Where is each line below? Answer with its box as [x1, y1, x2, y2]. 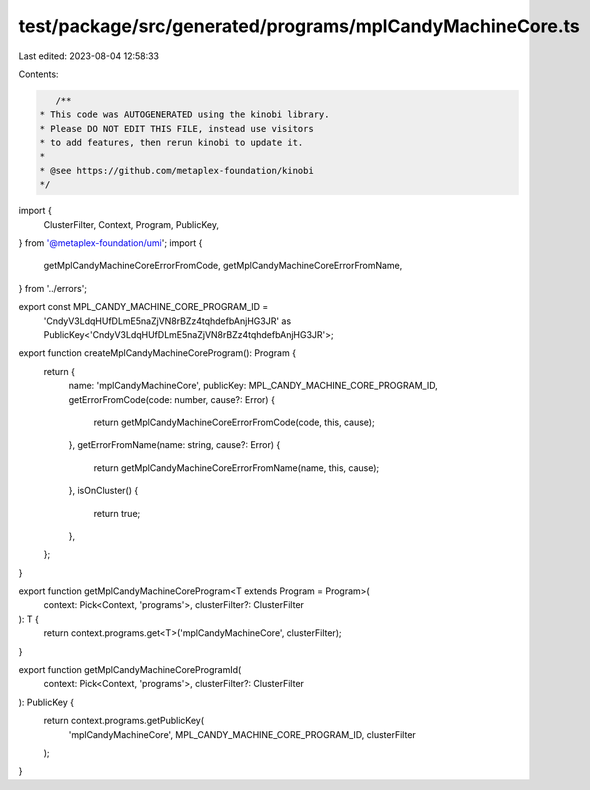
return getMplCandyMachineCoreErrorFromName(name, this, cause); [93, 461, 380, 474]
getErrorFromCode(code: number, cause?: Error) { [68, 393, 275, 405]
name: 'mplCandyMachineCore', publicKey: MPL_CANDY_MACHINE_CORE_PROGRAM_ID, [68, 380, 439, 392]
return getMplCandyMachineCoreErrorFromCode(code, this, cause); [93, 416, 375, 428]
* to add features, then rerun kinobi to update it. [39, 137, 304, 149]
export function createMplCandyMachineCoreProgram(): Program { [18, 347, 297, 359]
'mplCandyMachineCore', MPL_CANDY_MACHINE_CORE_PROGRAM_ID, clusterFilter [68, 728, 417, 740]
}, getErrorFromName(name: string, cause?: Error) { [68, 439, 281, 451]
